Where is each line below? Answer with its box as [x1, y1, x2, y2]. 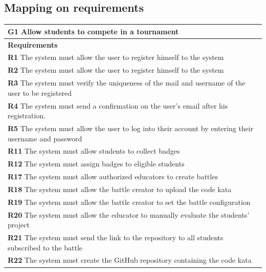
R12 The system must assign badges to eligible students [8, 158, 185, 169]
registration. [8, 110, 46, 121]
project [8, 219, 30, 230]
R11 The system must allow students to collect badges [8, 145, 180, 156]
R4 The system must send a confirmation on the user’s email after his [8, 100, 228, 111]
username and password [8, 133, 82, 143]
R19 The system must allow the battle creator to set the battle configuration [8, 196, 251, 207]
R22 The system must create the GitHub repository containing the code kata [8, 255, 252, 265]
